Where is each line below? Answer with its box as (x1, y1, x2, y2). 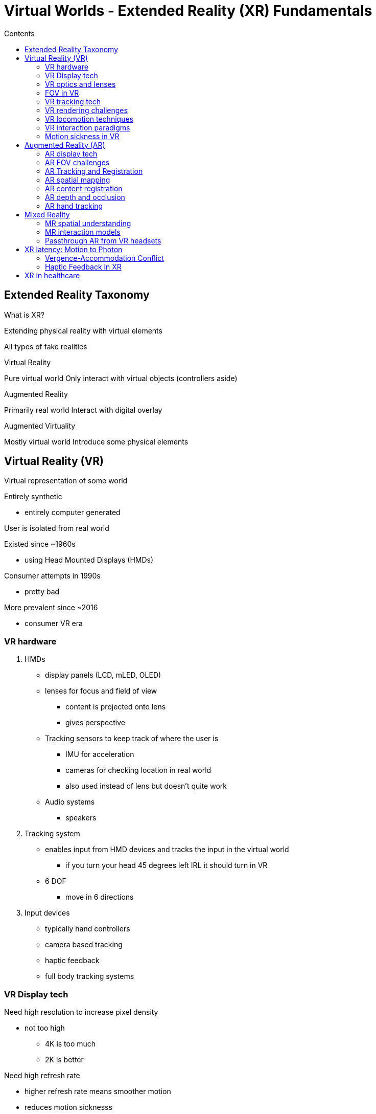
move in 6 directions (65, 893, 134, 902)
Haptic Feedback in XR (45, 262, 122, 271)
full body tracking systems (45, 972, 134, 981)
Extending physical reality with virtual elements (4, 326, 162, 335)
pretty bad (25, 587, 60, 596)
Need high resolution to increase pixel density (4, 1007, 158, 1016)
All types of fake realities (4, 342, 87, 351)
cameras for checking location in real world (65, 766, 212, 775)
